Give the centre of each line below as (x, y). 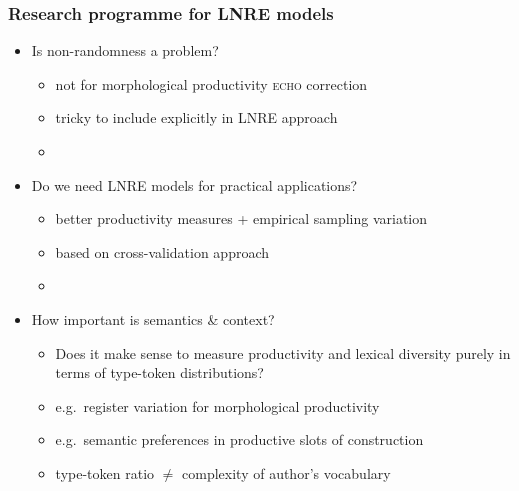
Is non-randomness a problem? (125, 50)
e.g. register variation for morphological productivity (217, 405)
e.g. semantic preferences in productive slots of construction (239, 439)
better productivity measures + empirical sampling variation (241, 218)
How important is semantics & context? (153, 318)
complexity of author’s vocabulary (286, 472)
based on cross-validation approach (162, 251)
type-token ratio (105, 472)
